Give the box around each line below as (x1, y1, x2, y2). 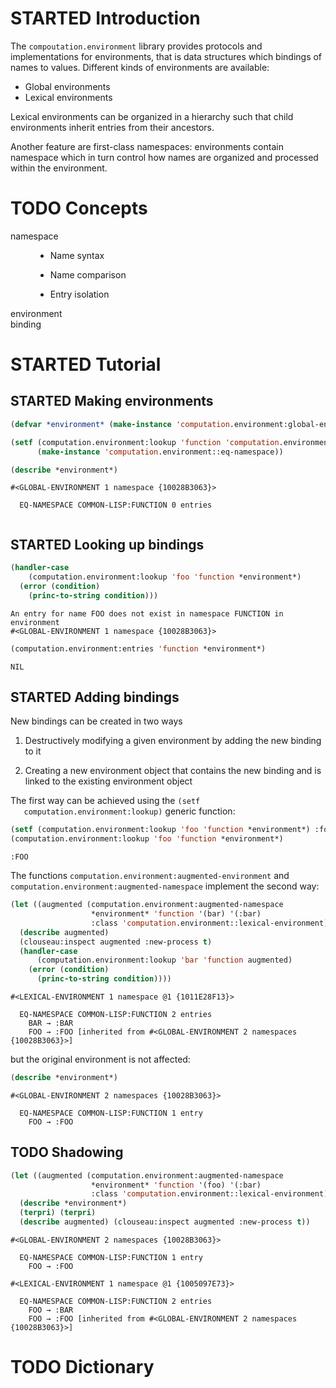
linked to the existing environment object (24, 775, 193, 787)
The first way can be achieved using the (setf (10, 795, 201, 807)
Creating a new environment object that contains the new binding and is (24, 765, 322, 777)
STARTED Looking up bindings (10, 536, 205, 553)
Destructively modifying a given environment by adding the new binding (24, 735, 322, 747)
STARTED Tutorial (10, 353, 162, 376)
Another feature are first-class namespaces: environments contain (10, 140, 284, 152)
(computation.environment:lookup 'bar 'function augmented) (36, 955, 293, 966)
